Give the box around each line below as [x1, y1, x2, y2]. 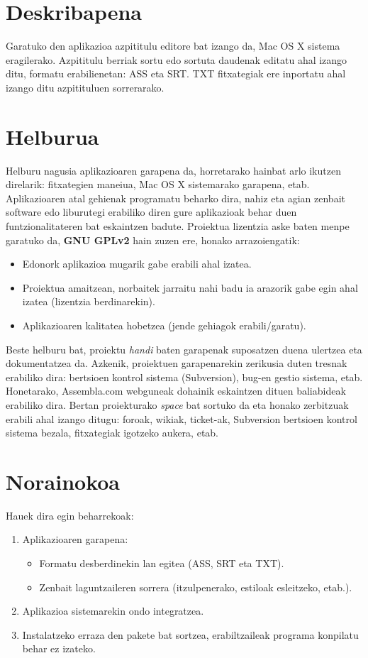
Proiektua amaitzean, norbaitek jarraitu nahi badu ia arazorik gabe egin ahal [22, 280, 358, 295]
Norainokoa [6, 466, 121, 495]
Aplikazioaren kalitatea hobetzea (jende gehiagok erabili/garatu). [22, 317, 306, 332]
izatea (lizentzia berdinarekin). [22, 294, 155, 309]
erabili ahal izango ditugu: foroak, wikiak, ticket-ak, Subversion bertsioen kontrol [6, 411, 357, 426]
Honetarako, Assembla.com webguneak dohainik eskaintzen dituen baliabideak [6, 383, 346, 398]
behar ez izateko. [22, 641, 96, 656]
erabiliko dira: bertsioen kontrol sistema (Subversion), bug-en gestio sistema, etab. [6, 369, 363, 384]
